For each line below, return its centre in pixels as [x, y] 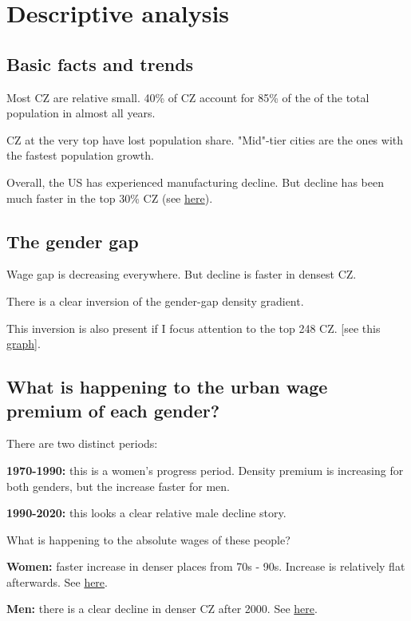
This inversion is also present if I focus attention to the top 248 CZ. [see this [194, 328]
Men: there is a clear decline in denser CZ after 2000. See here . [162, 609]
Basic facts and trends [100, 63]
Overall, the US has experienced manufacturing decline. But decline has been [195, 182]
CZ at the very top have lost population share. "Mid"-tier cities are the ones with [205, 139]
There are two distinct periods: [82, 443]
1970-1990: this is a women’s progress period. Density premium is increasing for [205, 470]
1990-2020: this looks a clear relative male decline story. [146, 513]
